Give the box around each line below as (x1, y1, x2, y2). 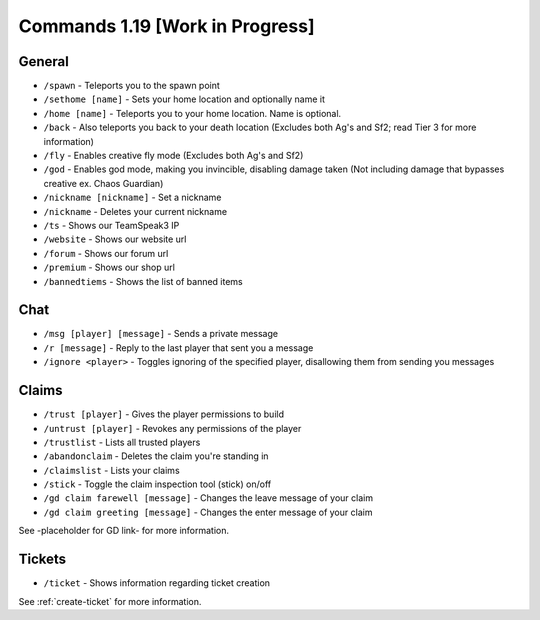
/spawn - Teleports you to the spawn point (43, 80, 220, 92)
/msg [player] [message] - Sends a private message (43, 328, 279, 340)
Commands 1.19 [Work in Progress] (18, 15, 315, 37)
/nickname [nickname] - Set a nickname (43, 191, 222, 204)
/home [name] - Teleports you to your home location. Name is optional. (43, 107, 342, 119)
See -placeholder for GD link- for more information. (18, 525, 230, 537)
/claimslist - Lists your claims (43, 464, 180, 476)
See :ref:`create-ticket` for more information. (18, 595, 202, 607)
